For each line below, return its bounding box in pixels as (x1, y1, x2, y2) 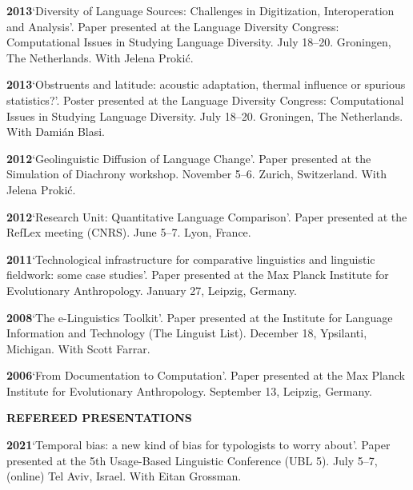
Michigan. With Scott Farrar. (6, 340, 150, 357)
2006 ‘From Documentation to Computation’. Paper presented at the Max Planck (6, 367, 405, 384)
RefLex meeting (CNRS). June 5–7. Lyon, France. (6, 224, 251, 241)
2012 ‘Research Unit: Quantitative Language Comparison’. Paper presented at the (6, 208, 407, 225)
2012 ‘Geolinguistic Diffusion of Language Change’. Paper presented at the (6, 149, 371, 166)
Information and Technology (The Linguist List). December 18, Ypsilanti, (6, 325, 367, 341)
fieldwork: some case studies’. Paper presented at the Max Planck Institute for (6, 266, 389, 283)
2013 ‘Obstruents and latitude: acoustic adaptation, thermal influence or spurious (6, 76, 406, 93)
